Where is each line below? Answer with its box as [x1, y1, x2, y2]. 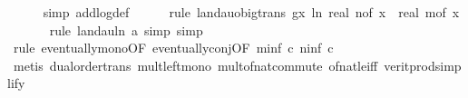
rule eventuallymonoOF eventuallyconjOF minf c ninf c [13, 38, 334, 57]
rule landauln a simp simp [49, 20, 203, 39]
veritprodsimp [384, 55, 462, 74]
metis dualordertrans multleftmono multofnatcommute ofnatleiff [13, 55, 378, 74]
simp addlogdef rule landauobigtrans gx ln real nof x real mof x [43, 3, 460, 21]
